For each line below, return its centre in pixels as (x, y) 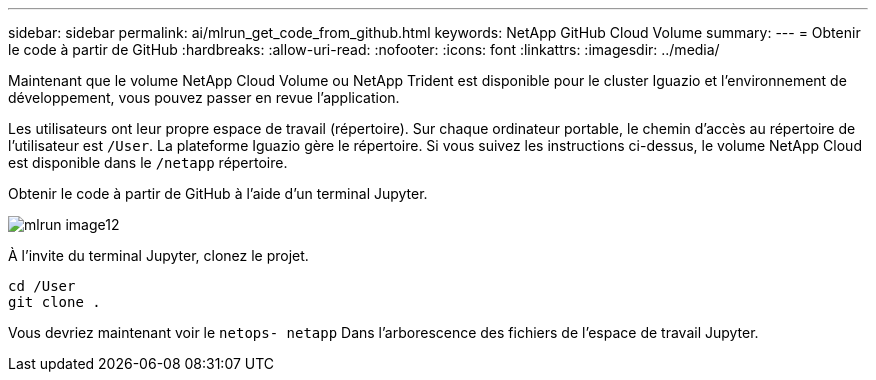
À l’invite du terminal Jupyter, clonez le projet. (158, 255)
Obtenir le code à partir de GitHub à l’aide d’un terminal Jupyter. (218, 193)
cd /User (42, 286)
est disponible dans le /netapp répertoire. (148, 162)
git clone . (54, 302)
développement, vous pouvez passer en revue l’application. (204, 97)
